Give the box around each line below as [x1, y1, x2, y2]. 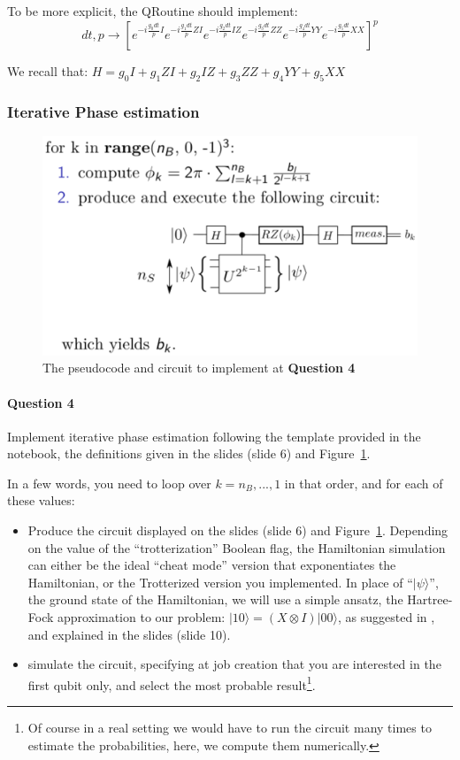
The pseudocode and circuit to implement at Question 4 [42, 358, 356, 377]
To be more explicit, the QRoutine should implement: [7, 2, 298, 19]
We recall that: [7, 62, 88, 81]
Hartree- [407, 590, 453, 609]
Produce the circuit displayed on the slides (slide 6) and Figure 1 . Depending [27, 521, 448, 540]
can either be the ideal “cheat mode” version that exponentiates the [27, 556, 396, 574]
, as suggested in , [338, 608, 435, 626]
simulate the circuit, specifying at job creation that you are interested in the [27, 655, 441, 673]
